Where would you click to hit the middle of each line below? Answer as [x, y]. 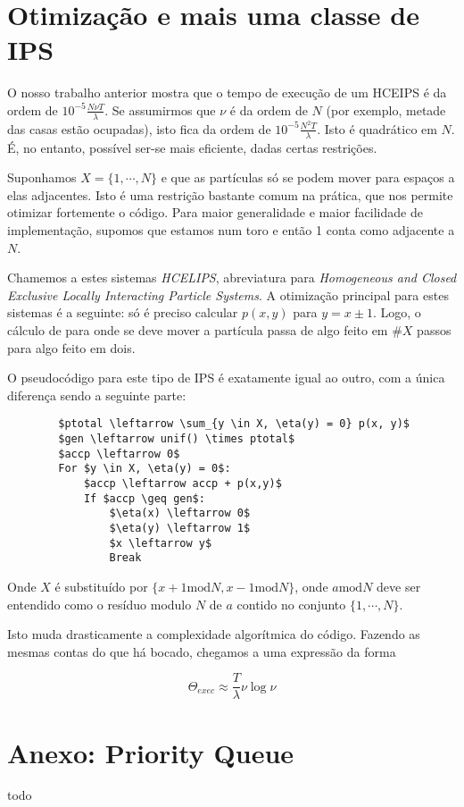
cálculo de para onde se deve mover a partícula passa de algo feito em [198, 329]
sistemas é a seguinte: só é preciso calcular [123, 312]
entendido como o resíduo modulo [99, 604]
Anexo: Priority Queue [151, 752]
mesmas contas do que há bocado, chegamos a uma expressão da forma [202, 651]
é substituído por [101, 586]
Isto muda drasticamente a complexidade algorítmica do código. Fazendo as [214, 634]
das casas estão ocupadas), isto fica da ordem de [139, 128]
